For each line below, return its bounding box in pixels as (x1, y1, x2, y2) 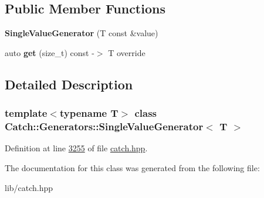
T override (108, 46, 145, 58)
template (5, 106, 48, 120)
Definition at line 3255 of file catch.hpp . (5, 142, 148, 154)
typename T (59, 106, 119, 120)
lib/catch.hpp (5, 181, 53, 193)
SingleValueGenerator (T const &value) (5, 27, 158, 39)
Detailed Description (5, 75, 133, 93)
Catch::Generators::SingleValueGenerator (5, 119, 204, 134)
